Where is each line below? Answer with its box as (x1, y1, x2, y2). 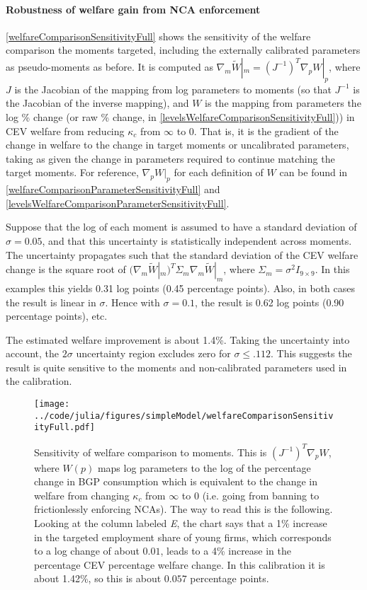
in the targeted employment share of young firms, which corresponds (34, 529, 332, 544)
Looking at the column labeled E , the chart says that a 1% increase (34, 515, 327, 530)
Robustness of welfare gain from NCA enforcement (6, 1, 261, 16)
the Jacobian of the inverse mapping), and (6, 96, 189, 110)
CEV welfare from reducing (6, 123, 125, 138)
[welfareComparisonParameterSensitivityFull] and (6, 182, 220, 197)
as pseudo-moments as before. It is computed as (6, 59, 213, 74)
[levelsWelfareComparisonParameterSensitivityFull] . (6, 195, 230, 210)
